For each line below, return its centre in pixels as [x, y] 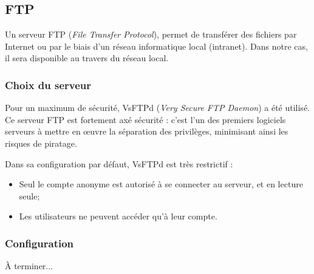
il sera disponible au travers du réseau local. [87, 58]
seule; [29, 195]
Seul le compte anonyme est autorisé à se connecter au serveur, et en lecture [161, 184]
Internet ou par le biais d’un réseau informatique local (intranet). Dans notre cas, [156, 46]
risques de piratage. [41, 143]
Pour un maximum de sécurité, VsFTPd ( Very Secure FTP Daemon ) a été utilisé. [157, 108]
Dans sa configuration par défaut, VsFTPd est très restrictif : [119, 163]
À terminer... [29, 266]
